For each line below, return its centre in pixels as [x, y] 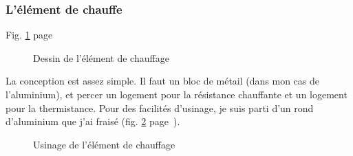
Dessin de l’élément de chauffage [101, 57]
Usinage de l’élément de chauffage [104, 144]
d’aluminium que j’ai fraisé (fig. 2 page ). [93, 121]
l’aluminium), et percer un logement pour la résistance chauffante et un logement [176, 94]
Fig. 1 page [29, 35]
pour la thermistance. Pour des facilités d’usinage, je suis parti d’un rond [160, 108]
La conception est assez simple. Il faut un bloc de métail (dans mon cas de [162, 81]
